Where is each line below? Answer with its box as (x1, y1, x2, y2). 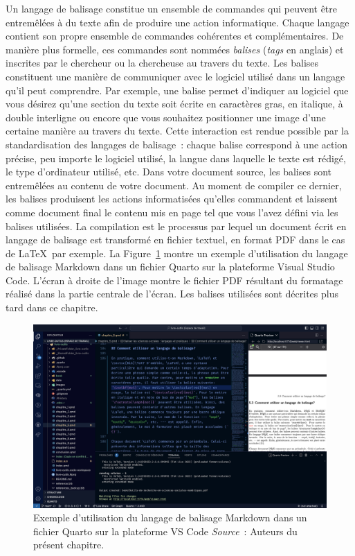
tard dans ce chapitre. (6, 300, 98, 315)
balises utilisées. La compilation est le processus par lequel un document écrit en (6, 218, 347, 233)
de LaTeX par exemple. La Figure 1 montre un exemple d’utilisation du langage (6, 245, 348, 260)
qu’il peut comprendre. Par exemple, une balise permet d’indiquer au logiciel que (6, 82, 349, 97)
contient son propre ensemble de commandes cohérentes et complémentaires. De (6, 28, 344, 43)
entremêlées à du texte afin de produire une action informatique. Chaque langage (6, 15, 349, 29)
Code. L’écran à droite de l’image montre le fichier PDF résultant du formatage (6, 272, 343, 287)
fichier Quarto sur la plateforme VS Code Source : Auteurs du (33, 523, 298, 538)
